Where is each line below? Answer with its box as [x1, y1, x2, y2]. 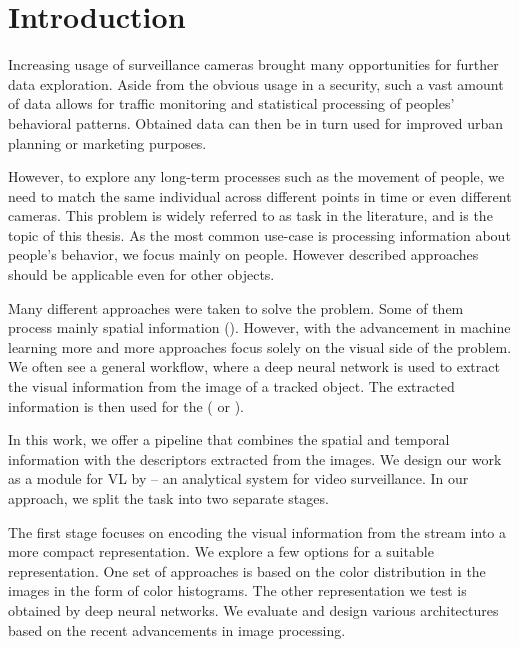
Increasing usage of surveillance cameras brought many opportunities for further [8, 54, 499, 75]
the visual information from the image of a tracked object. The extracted [8, 376, 455, 397]
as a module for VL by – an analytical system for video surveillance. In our [8, 468, 469, 489]
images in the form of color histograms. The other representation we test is [8, 580, 467, 601]
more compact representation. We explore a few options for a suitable [8, 541, 434, 562]
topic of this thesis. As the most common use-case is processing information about [8, 224, 511, 245]
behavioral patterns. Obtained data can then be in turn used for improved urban [8, 112, 504, 133]
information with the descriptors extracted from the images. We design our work [8, 448, 502, 469]
